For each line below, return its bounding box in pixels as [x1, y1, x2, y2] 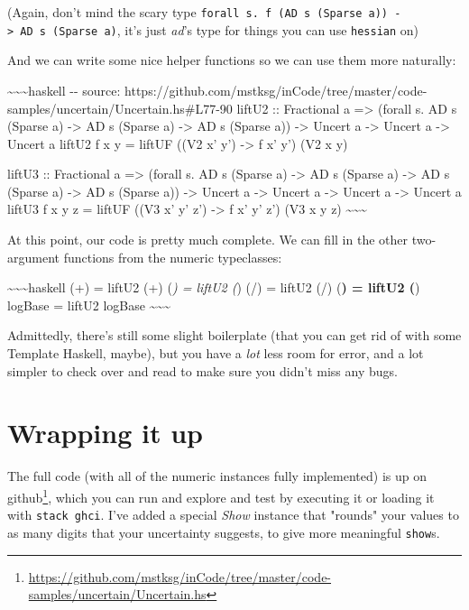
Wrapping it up [7, 414, 203, 451]
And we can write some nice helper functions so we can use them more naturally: [7, 51, 456, 69]
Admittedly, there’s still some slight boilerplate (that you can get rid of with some [7, 326, 462, 345]
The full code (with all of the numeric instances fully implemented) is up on [7, 467, 427, 485]
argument [7, 247, 60, 266]
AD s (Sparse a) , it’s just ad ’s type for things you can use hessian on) [20, 20, 419, 39]
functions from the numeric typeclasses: [63, 247, 282, 266]
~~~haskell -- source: [7, 80, 121, 99]
